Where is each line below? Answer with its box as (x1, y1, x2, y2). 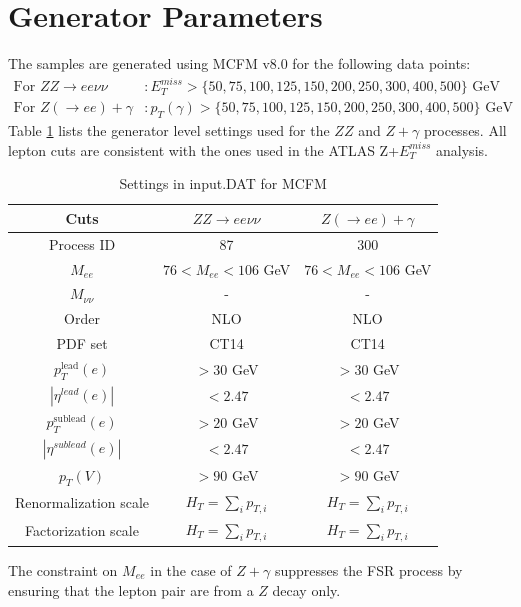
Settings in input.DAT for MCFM (119, 173, 327, 194)
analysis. (436, 139, 488, 160)
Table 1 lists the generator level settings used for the (8, 120, 330, 141)
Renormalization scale (15, 492, 150, 513)
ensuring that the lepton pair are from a (8, 579, 254, 600)
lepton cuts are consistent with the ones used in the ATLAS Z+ (8, 139, 400, 160)
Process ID (48, 233, 116, 254)
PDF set (56, 333, 108, 354)
